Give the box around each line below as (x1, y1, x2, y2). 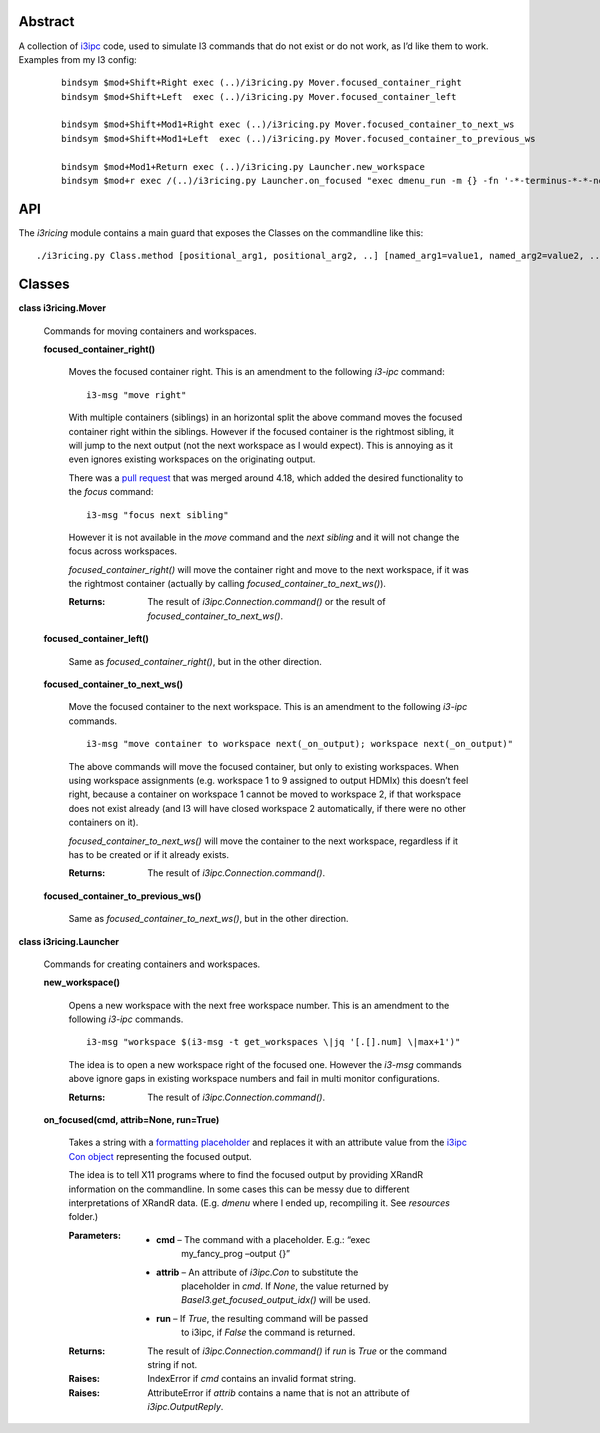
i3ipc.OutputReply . (147, 1401, 224, 1413)
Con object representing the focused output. (68, 1150, 252, 1162)
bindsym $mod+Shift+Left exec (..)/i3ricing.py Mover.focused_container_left (61, 91, 457, 102)
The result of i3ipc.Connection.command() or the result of (147, 596, 386, 608)
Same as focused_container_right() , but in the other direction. (68, 655, 322, 667)
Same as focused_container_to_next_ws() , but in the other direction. (68, 913, 349, 925)
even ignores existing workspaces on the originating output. (68, 453, 316, 465)
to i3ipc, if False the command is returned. (181, 1326, 356, 1339)
